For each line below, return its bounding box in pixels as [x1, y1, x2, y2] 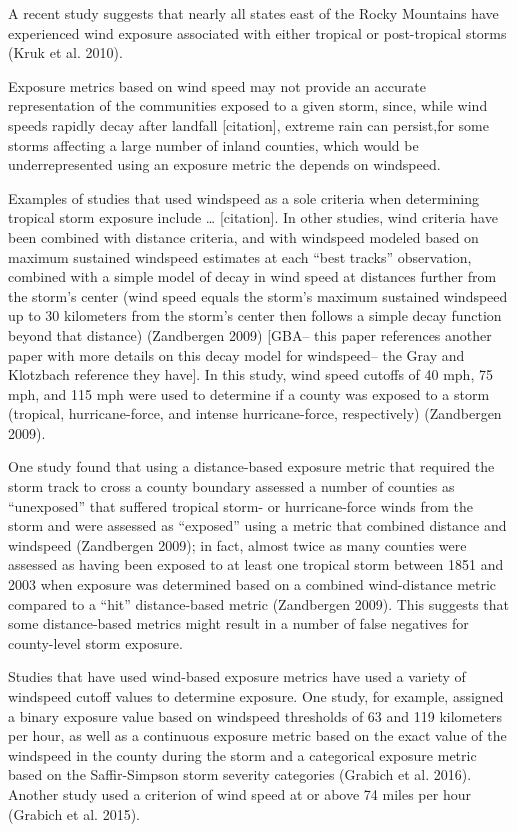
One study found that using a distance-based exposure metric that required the [8, 456, 495, 477]
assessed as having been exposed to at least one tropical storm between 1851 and [8, 554, 504, 575]
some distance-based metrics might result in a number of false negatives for [8, 613, 469, 634]
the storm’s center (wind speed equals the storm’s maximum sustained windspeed [8, 285, 508, 306]
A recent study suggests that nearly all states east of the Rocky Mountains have [8, 3, 499, 23]
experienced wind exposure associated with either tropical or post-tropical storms [8, 22, 507, 43]
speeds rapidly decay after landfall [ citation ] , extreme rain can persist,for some [8, 114, 489, 135]
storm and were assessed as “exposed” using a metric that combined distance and [8, 515, 507, 536]
